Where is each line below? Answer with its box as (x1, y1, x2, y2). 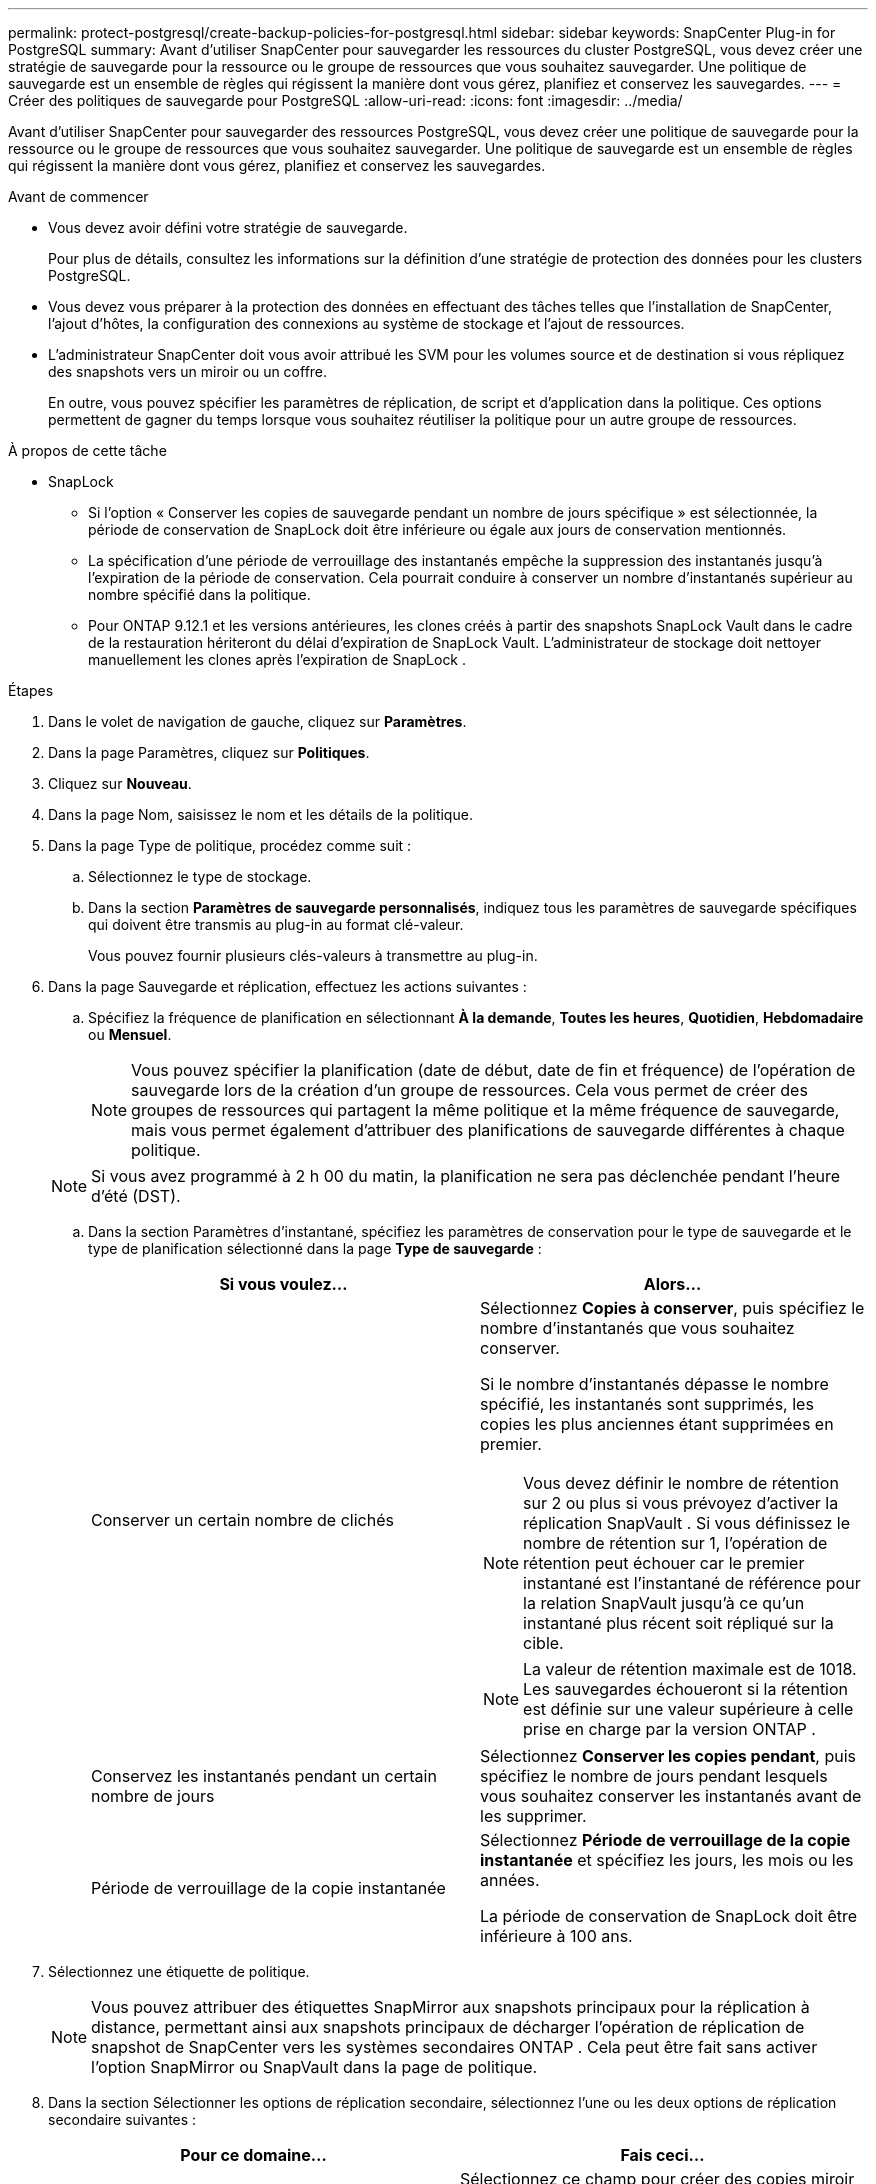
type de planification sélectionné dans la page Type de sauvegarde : (88, 1240, 542, 1257)
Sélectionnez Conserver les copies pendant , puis (480, 1746, 856, 1766)
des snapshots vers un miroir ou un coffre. (48, 363, 328, 380)
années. (480, 1870, 540, 1890)
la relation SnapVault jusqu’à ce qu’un (523, 1593, 805, 1613)
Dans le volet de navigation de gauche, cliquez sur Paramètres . (48, 713, 467, 730)
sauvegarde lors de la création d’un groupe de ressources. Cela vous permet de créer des (131, 1080, 808, 1100)
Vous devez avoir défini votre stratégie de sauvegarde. (48, 219, 408, 236)
